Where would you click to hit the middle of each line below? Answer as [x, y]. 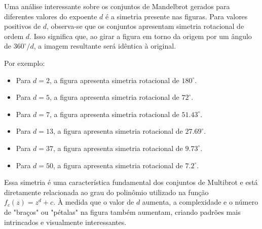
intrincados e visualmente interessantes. [65, 222]
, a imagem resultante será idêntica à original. [105, 46]
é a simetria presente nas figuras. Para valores [177, 16]
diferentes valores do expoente [51, 16]
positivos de [23, 26]
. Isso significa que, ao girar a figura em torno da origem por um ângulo [141, 36]
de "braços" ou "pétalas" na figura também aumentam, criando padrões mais [122, 212]
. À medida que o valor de [94, 202]
